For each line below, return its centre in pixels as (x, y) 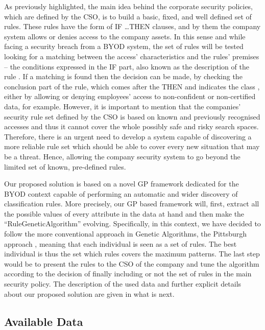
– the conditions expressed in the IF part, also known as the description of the (127, 66)
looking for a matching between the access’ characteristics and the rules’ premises (132, 56)
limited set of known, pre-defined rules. (65, 166)
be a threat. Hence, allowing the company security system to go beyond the (122, 156)
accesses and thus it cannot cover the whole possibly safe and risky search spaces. (131, 126)
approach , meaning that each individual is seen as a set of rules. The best (121, 243)
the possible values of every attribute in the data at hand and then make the (124, 213)
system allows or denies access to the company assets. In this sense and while (125, 36)
